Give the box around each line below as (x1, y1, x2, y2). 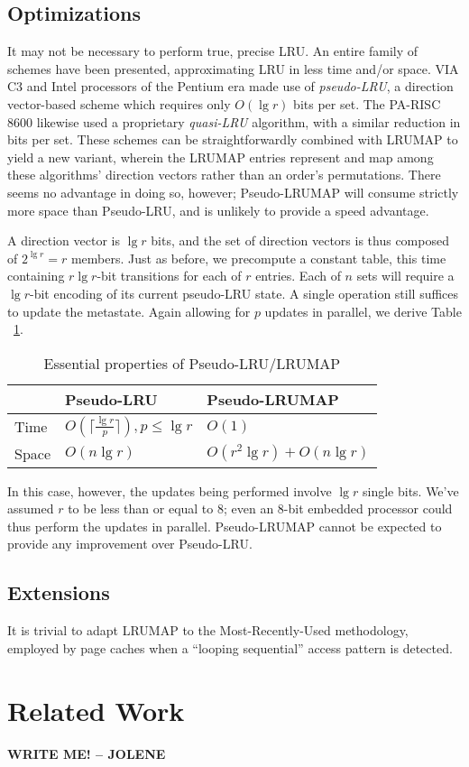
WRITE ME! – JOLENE (7, 744, 166, 762)
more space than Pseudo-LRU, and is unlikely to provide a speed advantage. (7, 200, 429, 219)
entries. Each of (255, 266, 341, 285)
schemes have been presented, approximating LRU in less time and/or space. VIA (7, 59, 459, 78)
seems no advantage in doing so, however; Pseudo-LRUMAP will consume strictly (7, 182, 459, 201)
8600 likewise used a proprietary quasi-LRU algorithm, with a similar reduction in (7, 112, 461, 131)
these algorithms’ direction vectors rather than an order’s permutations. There (7, 165, 441, 184)
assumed (7, 499, 54, 518)
